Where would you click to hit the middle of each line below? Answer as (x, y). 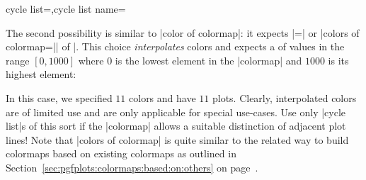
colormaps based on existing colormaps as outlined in (121, 153)
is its (338, 60)
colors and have (162, 97)
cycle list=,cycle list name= (66, 9)
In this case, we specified (59, 97)
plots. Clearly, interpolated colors (284, 97)
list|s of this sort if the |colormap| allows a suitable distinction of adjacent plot (176, 126)
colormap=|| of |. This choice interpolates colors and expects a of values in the (175, 46)
